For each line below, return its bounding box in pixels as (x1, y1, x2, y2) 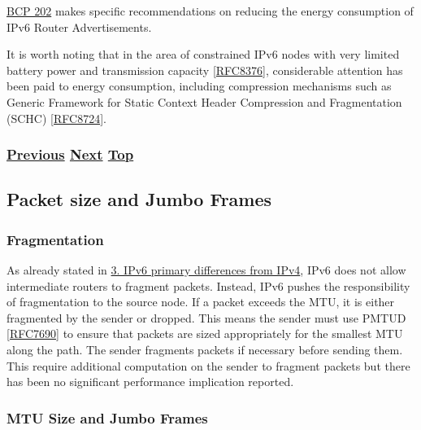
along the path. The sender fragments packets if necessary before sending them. (7, 340, 403, 358)
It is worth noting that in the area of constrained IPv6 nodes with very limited (7, 46, 400, 63)
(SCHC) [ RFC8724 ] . (7, 109, 106, 126)
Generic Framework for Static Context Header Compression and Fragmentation (7, 93, 402, 110)
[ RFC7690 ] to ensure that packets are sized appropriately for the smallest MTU (7, 325, 403, 342)
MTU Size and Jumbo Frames (7, 407, 208, 428)
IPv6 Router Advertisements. (7, 18, 152, 35)
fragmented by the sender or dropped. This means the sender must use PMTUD (7, 309, 406, 326)
